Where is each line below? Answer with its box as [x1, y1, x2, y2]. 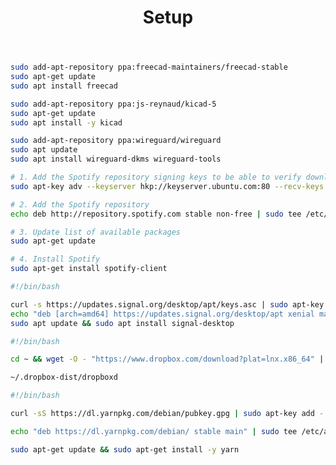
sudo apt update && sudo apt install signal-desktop [10, 318, 235, 328]
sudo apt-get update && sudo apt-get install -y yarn [10, 444, 240, 455]
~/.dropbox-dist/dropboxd [10, 372, 118, 383]
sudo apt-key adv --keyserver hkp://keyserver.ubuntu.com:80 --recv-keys [10, 181, 325, 191]
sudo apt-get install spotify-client [10, 264, 168, 274]
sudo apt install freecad [10, 81, 118, 91]
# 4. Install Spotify [10, 254, 101, 265]
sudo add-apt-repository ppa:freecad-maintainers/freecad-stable [10, 62, 288, 73]
